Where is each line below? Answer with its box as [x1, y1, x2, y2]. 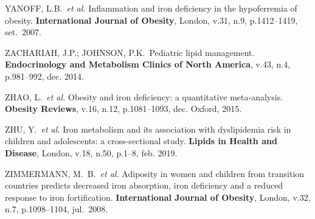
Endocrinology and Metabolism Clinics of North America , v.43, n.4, [5, 58, 291, 71]
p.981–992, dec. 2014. [5, 69, 84, 82]
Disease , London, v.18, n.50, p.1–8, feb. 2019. [5, 146, 178, 159]
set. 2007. [5, 26, 41, 38]
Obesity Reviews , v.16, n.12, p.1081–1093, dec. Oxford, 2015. [5, 102, 242, 115]
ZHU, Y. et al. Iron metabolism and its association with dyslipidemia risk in [5, 122, 291, 135]
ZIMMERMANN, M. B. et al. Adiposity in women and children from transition [5, 167, 305, 179]
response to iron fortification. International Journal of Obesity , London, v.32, [5, 190, 311, 203]
